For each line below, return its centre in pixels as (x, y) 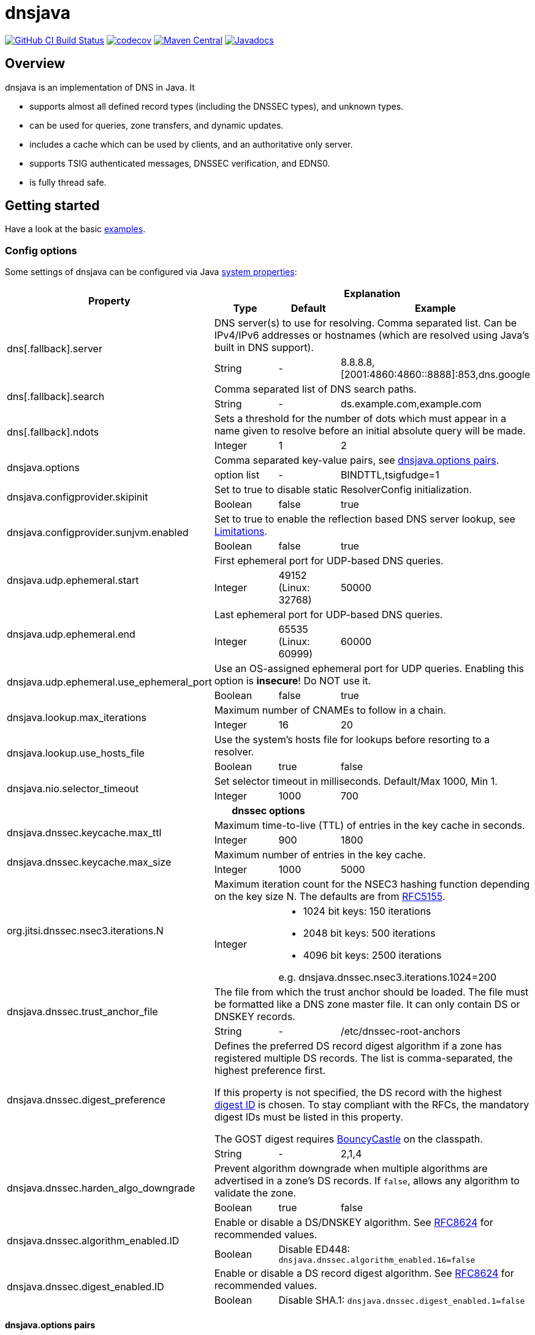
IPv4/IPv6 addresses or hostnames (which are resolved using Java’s (372, 335)
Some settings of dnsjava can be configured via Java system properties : (151, 272)
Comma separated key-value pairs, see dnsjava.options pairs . (357, 460)
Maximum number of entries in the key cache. (320, 855)
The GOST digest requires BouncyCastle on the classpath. (348, 1139)
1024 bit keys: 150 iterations (367, 911)
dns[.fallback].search (56, 397)
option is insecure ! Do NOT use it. (293, 681)
